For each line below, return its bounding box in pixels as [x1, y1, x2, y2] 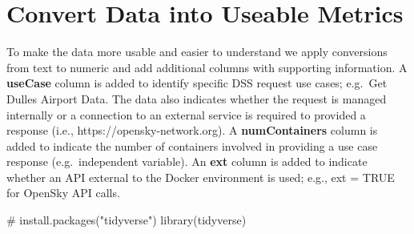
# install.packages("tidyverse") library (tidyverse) [6, 212, 247, 228]
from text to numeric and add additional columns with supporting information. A [6, 58, 408, 75]
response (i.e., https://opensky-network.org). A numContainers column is [6, 122, 378, 139]
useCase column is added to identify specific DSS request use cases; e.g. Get [6, 75, 388, 91]
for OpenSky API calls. [6, 184, 120, 201]
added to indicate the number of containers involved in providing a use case [6, 137, 378, 154]
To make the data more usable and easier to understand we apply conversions [6, 43, 388, 60]
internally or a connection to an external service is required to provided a [6, 106, 366, 123]
